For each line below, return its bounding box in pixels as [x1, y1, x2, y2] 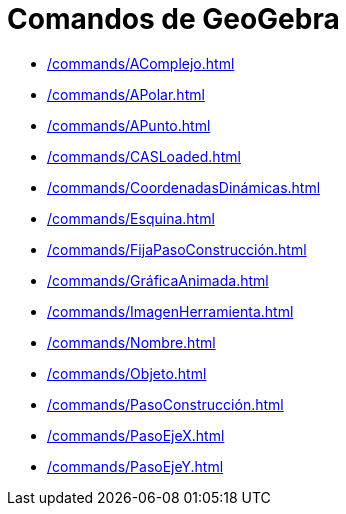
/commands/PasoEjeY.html [47, 457, 224, 475]
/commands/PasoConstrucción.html [47, 395, 284, 413]
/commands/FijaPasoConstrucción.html [47, 240, 307, 258]
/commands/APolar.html [47, 85, 205, 103]
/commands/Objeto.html [47, 364, 207, 382]
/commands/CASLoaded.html [47, 147, 241, 165]
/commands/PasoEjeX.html [47, 426, 225, 444]
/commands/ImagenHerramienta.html [47, 302, 294, 320]
